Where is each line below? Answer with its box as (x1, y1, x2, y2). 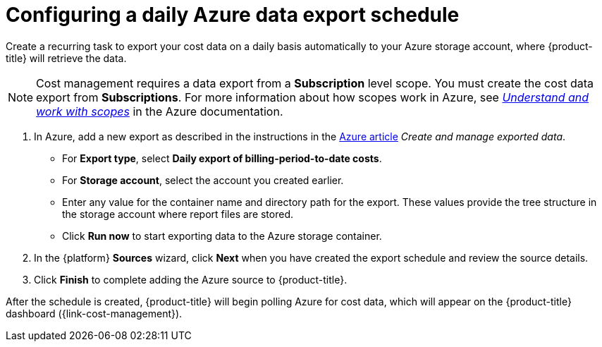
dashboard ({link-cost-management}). (6, 307, 183, 319)
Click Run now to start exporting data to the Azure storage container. (62, 229, 382, 242)
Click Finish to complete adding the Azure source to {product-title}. (34, 273, 348, 286)
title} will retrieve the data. (6, 51, 127, 64)
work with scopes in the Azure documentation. (36, 104, 283, 118)
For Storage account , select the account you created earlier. (62, 173, 344, 186)
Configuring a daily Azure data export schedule (6, 3, 460, 27)
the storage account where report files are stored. (62, 207, 294, 220)
